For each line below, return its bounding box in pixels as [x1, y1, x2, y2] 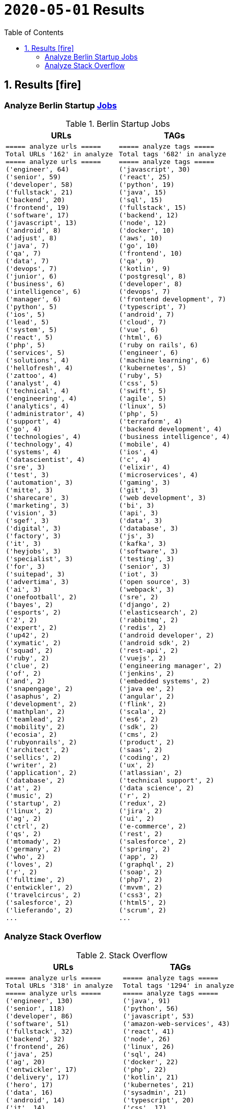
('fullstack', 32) [6, 1027, 74, 1035]
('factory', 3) [6, 532, 61, 540]
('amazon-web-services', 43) [122, 1019, 230, 1028]
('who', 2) [6, 852, 46, 861]
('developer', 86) [6, 1012, 74, 1020]
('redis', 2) [119, 623, 167, 631]
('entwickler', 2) [6, 883, 74, 891]
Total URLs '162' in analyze [6, 150, 113, 158]
